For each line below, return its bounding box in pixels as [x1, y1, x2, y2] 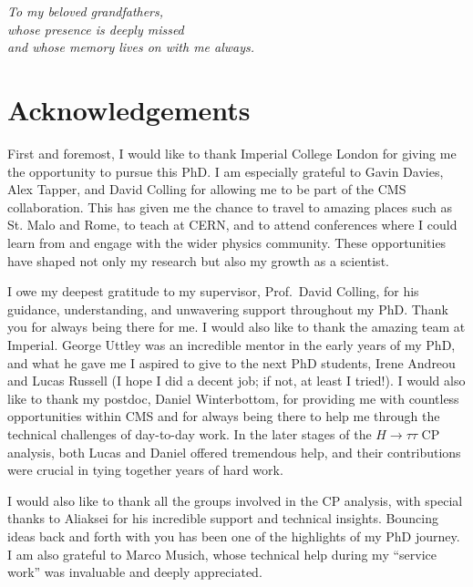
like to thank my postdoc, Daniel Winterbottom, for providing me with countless [7, 388, 459, 407]
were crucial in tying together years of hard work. [7, 460, 283, 479]
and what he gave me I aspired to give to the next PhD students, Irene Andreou [7, 353, 456, 372]
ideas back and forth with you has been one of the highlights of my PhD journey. [7, 526, 460, 545]
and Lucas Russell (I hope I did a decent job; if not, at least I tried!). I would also [7, 371, 466, 390]
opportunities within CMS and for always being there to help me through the [7, 407, 440, 426]
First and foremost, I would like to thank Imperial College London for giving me [7, 144, 457, 163]
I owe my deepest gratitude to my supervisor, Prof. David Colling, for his [7, 282, 419, 301]
